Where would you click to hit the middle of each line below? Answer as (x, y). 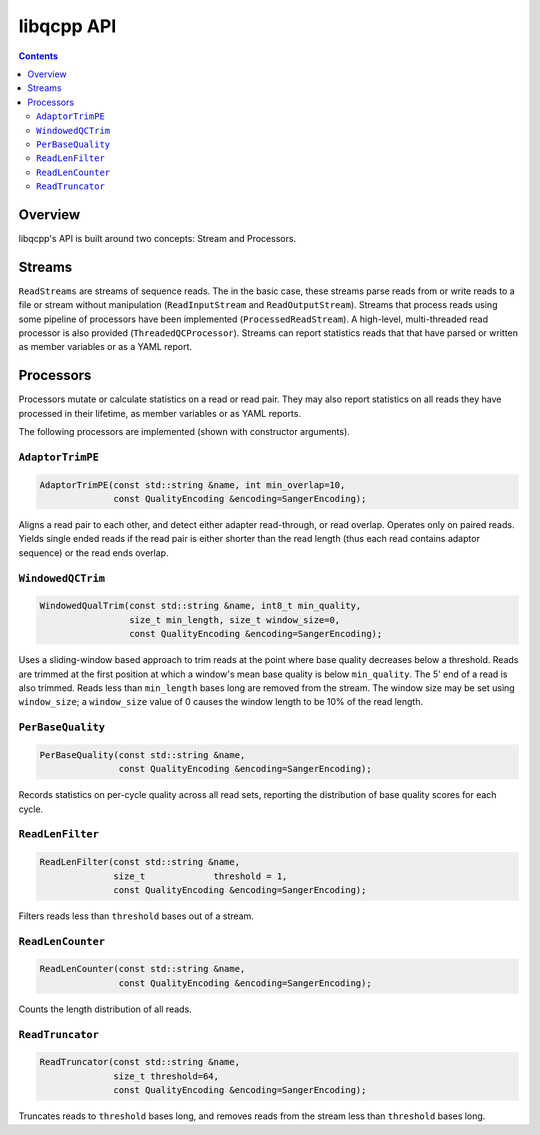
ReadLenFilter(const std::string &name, (139, 862)
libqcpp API (67, 26)
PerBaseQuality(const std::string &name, (142, 754)
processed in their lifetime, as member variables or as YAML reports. (160, 413)
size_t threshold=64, (166, 1076)
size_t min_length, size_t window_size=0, (234, 619)
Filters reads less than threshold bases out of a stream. (136, 916)
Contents (38, 56)
